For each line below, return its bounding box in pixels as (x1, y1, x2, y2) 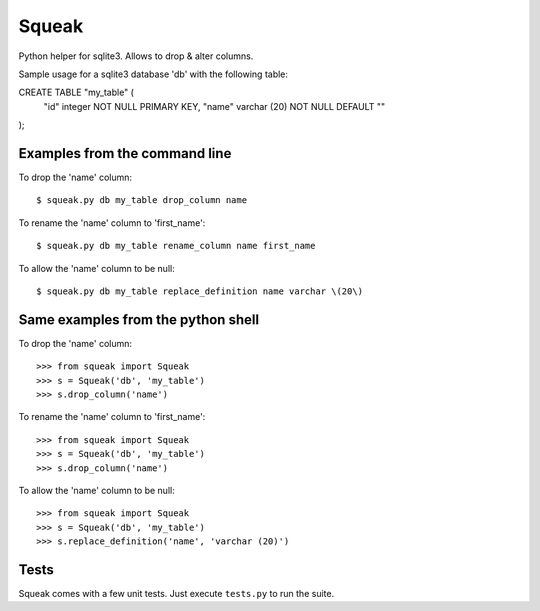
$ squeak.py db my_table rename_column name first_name (36, 240, 316, 252)
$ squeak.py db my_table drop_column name (36, 195, 248, 206)
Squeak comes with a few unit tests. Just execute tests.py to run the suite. (18, 588, 335, 600)
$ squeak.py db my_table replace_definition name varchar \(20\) (36, 285, 364, 297)
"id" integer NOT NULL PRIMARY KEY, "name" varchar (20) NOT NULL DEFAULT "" (43, 100, 386, 112)
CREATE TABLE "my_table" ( (18, 86, 135, 99)
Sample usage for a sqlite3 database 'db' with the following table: (18, 68, 289, 80)
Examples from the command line (18, 145, 232, 162)
